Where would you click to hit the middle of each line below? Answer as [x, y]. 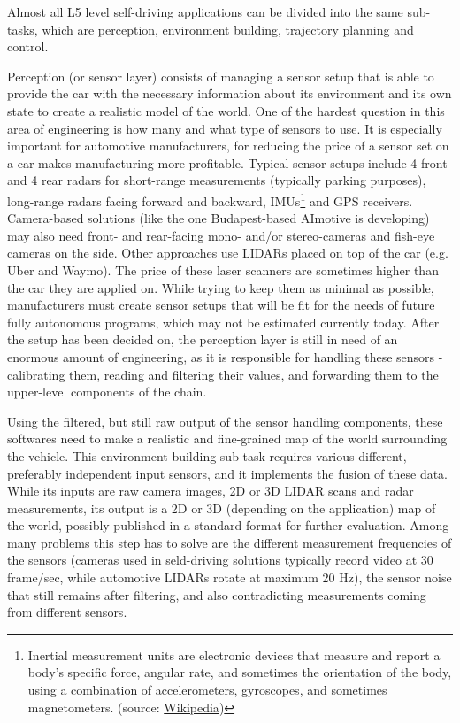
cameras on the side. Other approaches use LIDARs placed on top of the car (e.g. [228, 253]
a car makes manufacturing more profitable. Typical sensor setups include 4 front [227, 162]
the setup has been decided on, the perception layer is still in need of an [203, 339]
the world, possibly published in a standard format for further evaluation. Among [228, 525]
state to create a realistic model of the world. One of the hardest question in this [226, 110]
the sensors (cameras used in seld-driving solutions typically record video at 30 [220, 560]
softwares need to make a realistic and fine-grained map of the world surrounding [227, 438]
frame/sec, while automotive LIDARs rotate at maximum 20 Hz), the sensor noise [230, 577]
